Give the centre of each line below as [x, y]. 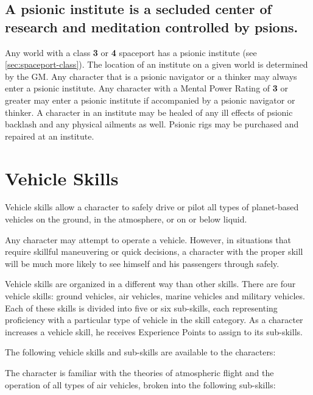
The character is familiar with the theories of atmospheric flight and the [139, 372]
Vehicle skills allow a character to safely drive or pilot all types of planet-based [152, 207]
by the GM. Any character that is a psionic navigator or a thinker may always [151, 76]
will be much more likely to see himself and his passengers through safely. [142, 263]
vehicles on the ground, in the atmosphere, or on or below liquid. [126, 219]
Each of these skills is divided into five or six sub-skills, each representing [141, 308]
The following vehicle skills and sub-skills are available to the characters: [140, 352]
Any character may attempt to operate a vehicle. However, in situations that [148, 239]
